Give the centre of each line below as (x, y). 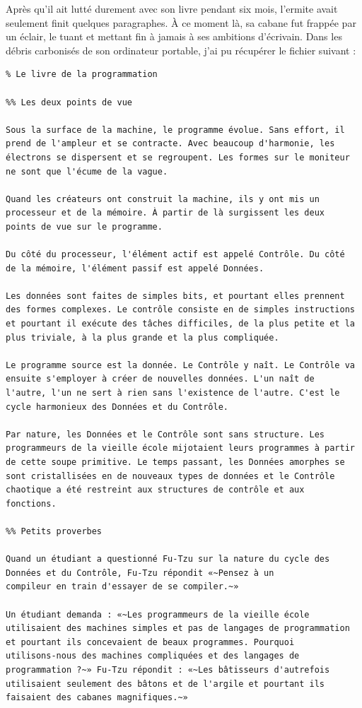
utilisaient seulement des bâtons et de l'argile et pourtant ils (165, 684)
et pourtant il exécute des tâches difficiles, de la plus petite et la (180, 324)
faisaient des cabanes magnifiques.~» (97, 698)
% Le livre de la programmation (82, 75)
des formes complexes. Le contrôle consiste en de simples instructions (180, 310)
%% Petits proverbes (54, 531)
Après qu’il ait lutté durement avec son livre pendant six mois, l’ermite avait (172, 8)
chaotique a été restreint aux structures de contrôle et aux (155, 490)
